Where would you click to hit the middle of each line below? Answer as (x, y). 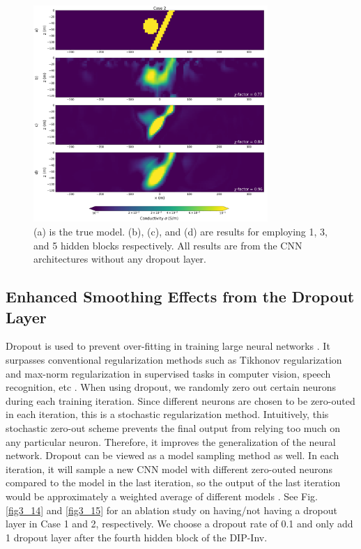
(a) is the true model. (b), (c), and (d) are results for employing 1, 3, (180, 231)
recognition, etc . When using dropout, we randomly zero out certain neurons (171, 387)
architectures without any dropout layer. (120, 259)
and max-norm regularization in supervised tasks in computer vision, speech (168, 373)
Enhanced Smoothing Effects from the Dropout (180, 296)
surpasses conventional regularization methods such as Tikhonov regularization (174, 359)
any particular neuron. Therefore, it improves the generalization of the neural (171, 441)
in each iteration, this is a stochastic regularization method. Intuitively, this (167, 414)
